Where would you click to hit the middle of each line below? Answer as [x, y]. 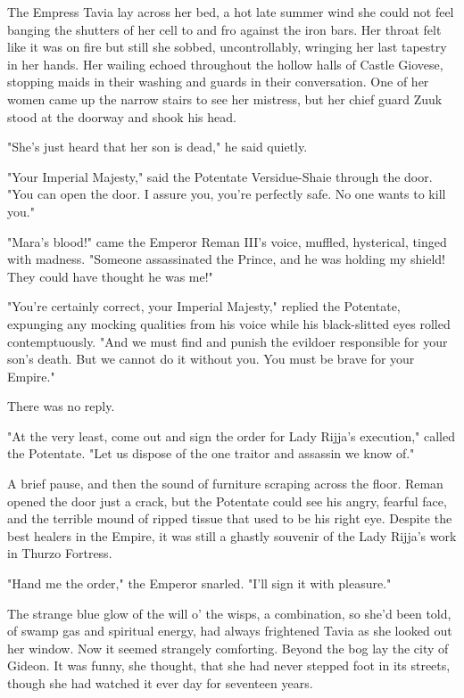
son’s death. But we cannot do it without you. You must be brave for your [211, 359]
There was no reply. [61, 406]
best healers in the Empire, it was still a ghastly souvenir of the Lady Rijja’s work [232, 535]
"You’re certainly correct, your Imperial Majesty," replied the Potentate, [204, 306]
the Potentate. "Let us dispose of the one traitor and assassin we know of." [211, 453]
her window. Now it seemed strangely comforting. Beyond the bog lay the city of [228, 648]
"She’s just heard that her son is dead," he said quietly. [157, 147]
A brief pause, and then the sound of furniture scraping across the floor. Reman [225, 484]
